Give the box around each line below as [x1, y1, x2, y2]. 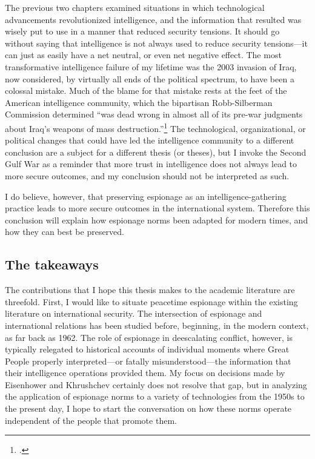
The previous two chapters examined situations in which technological [5, 1, 265, 13]
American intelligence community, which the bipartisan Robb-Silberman [5, 96, 273, 108]
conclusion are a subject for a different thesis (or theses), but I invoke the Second [5, 145, 307, 158]
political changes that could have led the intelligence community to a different [5, 134, 294, 147]
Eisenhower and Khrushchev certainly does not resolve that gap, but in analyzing [5, 378, 307, 391]
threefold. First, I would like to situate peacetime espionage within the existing [5, 295, 298, 308]
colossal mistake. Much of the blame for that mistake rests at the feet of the [5, 84, 287, 97]
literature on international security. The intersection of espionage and [5, 307, 262, 320]
